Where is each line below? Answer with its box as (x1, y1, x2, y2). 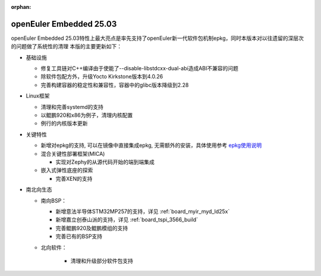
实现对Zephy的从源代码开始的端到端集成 (55, 158, 155, 165)
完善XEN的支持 (55, 175, 93, 182)
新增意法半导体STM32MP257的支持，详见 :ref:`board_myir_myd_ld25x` (55, 208, 230, 215)
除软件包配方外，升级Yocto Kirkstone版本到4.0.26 (40, 73, 163, 80)
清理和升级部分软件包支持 (70, 257, 133, 264)
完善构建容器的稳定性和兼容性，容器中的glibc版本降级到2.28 (40, 81, 189, 89)
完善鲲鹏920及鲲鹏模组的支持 (55, 224, 128, 231)
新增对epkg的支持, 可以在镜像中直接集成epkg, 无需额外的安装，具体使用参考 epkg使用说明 (40, 142, 262, 149)
